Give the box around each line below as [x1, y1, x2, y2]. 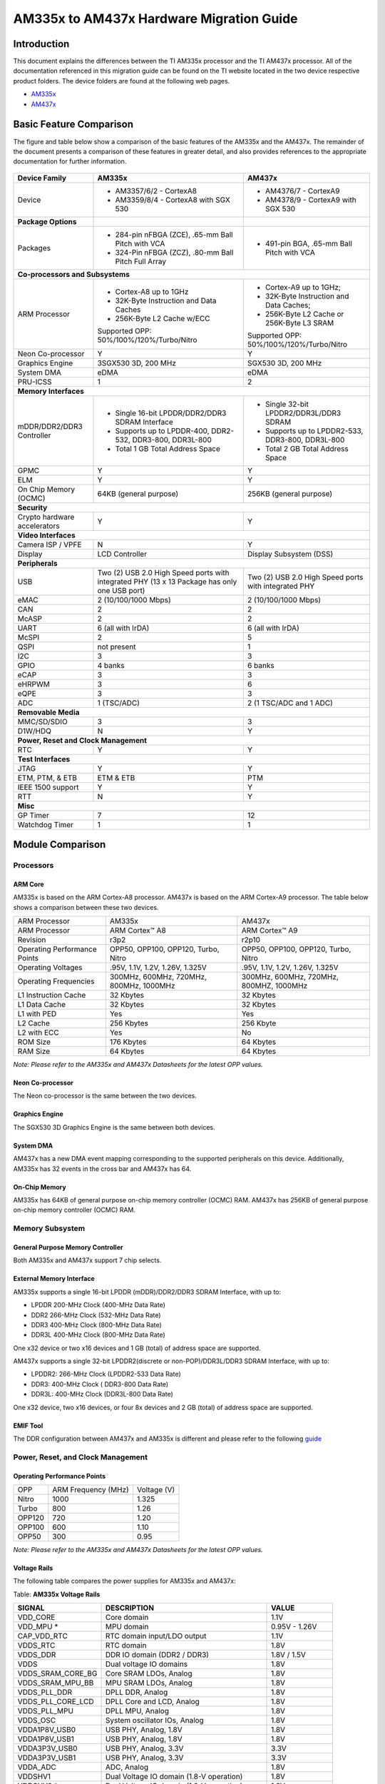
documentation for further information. [13, 157, 127, 166]
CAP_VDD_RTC [17, 1631, 68, 1641]
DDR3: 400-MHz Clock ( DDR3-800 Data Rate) [31, 1379, 169, 1388]
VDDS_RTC [17, 1641, 56, 1651]
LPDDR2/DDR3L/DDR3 [265, 407, 342, 417]
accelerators [17, 521, 60, 531]
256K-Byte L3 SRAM [265, 318, 334, 328]
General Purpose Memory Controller [13, 1242, 123, 1252]
